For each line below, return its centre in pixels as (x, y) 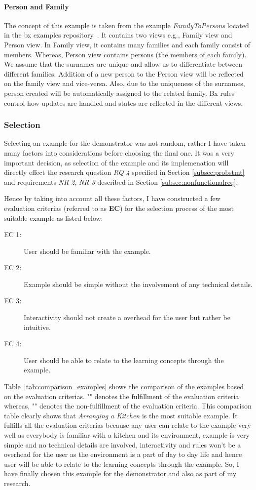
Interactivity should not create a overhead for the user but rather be (127, 317)
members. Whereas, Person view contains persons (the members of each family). (125, 54)
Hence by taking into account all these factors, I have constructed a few (112, 198)
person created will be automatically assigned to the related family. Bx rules (119, 93)
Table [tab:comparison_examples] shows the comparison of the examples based (124, 387)
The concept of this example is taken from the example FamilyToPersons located (127, 25)
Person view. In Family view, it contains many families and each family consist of (127, 44)
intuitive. (37, 327)
